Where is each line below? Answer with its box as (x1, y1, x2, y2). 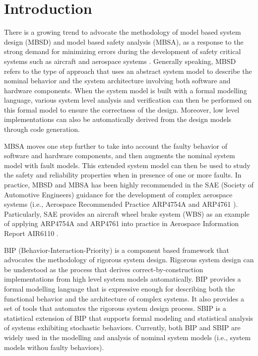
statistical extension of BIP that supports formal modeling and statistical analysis (4, 312, 254, 323)
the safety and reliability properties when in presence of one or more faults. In (4, 170, 242, 180)
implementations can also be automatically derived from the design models (4, 114, 232, 124)
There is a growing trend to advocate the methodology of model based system (4, 27, 241, 37)
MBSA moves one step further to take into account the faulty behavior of (4, 140, 228, 151)
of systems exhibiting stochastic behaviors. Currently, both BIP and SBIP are (4, 322, 241, 333)
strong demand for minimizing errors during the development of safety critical (4, 46, 241, 57)
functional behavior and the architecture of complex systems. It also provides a (4, 293, 244, 303)
